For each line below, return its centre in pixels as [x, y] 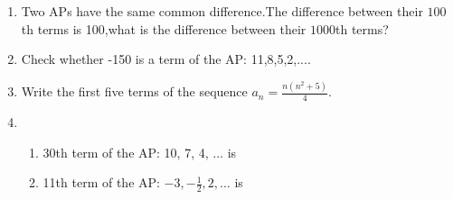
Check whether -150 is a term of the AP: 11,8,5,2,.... [166, 59]
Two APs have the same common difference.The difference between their [222, 11]
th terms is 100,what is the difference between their [164, 28]
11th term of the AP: [101, 182]
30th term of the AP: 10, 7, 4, [126, 152]
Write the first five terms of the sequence [134, 91]
